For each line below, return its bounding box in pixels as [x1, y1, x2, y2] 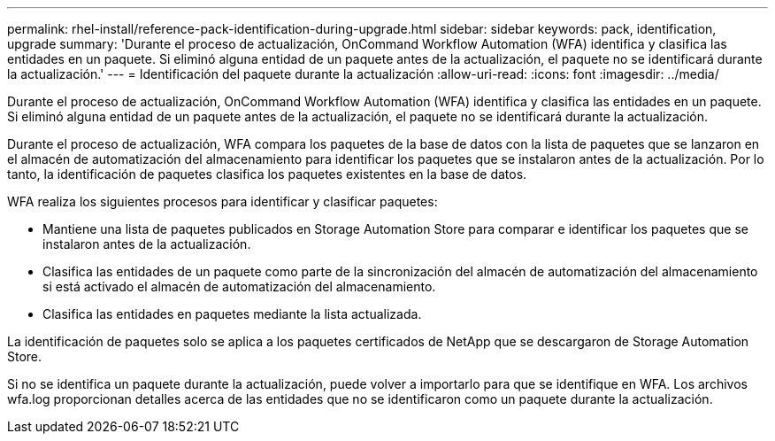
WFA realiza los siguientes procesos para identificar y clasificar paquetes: [7, 194, 438, 209]
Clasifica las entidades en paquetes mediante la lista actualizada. [42, 306, 422, 321]
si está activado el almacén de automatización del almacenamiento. [42, 279, 436, 294]
